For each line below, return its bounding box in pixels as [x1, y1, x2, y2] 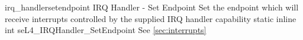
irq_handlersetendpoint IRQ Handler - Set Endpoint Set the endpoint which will [5, 1, 299, 13]
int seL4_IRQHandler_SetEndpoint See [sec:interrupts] [5, 24, 207, 36]
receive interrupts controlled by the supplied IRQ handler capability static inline [5, 12, 296, 24]
